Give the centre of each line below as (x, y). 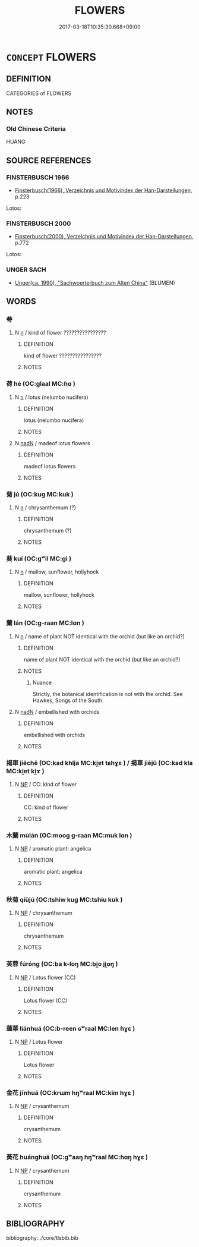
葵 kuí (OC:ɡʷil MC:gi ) (39, 558)
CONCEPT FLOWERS (51, 57)
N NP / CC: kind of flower (46, 784)
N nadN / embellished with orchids (57, 711)
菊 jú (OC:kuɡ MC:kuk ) (40, 494)
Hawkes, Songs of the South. (68, 700)
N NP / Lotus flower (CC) (45, 977)
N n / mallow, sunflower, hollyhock (57, 572)
